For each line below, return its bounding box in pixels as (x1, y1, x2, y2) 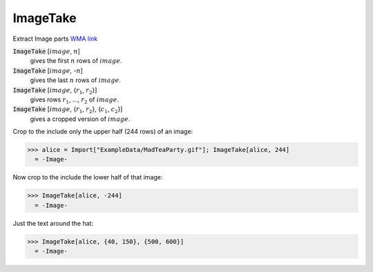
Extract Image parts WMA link (12, 35, 98, 43)
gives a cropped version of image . (30, 115, 131, 123)
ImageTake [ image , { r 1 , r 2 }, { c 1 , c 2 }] (12, 105, 123, 115)
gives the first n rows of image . (30, 57, 122, 65)
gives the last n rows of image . (30, 76, 121, 84)
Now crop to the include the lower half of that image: (12, 173, 163, 182)
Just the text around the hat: (12, 219, 93, 227)
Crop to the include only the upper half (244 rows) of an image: (12, 128, 193, 136)
